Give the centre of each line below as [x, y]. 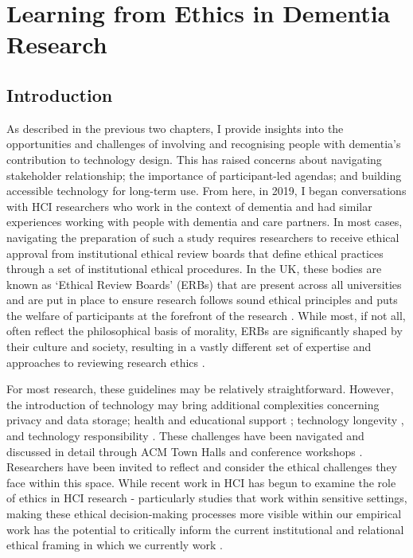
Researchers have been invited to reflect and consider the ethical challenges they [202, 467]
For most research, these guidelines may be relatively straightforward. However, [200, 389]
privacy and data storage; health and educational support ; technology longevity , [205, 420]
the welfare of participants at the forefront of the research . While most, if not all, [206, 315]
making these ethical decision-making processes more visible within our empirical [204, 514]
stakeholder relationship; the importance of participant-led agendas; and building [204, 175]
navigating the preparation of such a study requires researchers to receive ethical [203, 237]
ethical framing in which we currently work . [115, 545]
